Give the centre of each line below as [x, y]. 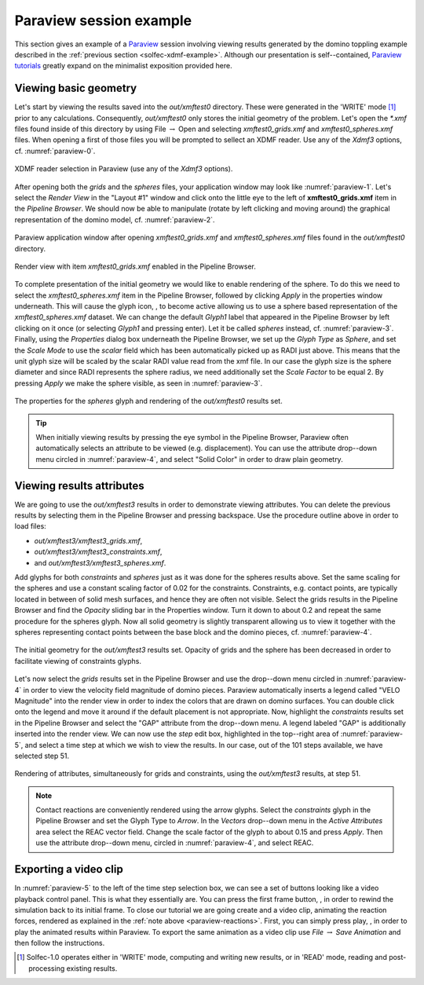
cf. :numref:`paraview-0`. [55, 151]
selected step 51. [42, 756]
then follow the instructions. [60, 943]
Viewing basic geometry [76, 88]
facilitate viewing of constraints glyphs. [78, 661]
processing [47, 968]
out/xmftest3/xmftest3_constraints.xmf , [98, 552]
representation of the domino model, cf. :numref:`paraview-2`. [115, 219]
